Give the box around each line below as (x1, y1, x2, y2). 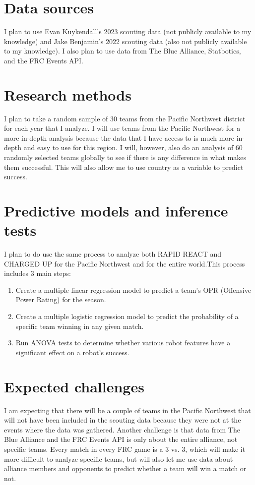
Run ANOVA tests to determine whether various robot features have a (15, 337, 231, 348)
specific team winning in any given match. (15, 321, 144, 331)
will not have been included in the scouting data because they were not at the (4, 415, 241, 425)
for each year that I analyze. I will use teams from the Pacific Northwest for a (4, 123, 241, 133)
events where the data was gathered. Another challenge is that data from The (4, 424, 240, 434)
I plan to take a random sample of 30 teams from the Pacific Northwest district (4, 113, 246, 123)
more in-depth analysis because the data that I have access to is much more (4, 132, 235, 143)
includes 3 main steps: (4, 268, 71, 278)
